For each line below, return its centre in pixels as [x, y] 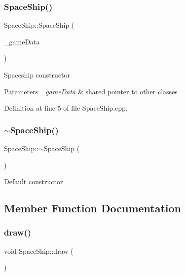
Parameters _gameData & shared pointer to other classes [91, 91]
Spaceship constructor [37, 75]
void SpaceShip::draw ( [39, 251]
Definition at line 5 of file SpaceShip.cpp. [66, 108]
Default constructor [34, 181]
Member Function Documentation [93, 208]
